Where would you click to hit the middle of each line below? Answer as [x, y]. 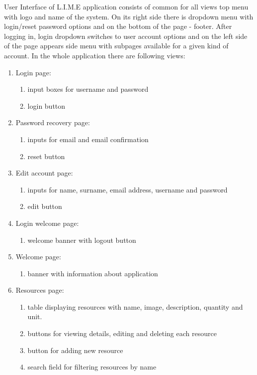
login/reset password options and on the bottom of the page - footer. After [118, 26]
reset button [46, 156]
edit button [45, 206]
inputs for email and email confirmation [88, 139]
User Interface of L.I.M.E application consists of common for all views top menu [126, 6]
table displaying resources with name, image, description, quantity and [135, 306]
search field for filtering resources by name [92, 367]
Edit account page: [44, 173]
